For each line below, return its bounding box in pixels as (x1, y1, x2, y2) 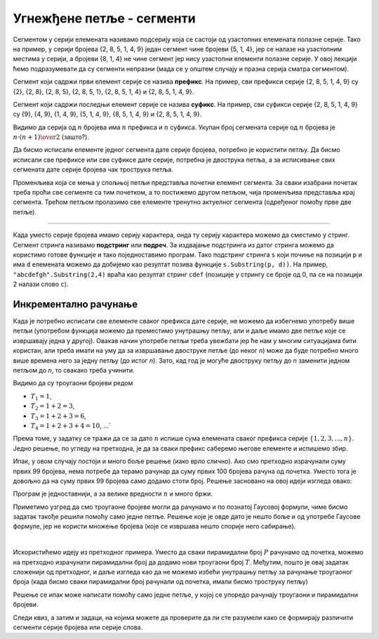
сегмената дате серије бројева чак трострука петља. (13, 165, 173, 174)
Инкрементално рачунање (13, 298, 138, 310)
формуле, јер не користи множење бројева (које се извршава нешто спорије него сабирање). (13, 522, 296, 531)
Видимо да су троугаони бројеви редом (13, 379, 133, 387)
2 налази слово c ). (13, 280, 69, 288)
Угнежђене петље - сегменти (13, 11, 196, 26)
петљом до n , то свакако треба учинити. (13, 366, 135, 374)
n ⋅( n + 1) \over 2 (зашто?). (13, 133, 89, 141)
